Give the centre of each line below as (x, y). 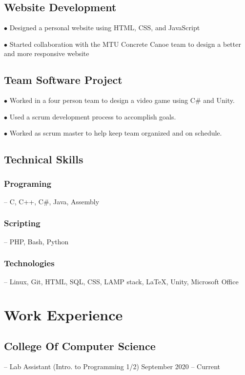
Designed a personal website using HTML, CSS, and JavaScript (105, 28)
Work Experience (63, 315)
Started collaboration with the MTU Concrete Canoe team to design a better (125, 44)
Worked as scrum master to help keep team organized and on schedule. (116, 133)
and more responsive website (47, 53)
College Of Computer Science (80, 345)
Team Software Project (63, 80)
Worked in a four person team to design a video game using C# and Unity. (122, 100)
